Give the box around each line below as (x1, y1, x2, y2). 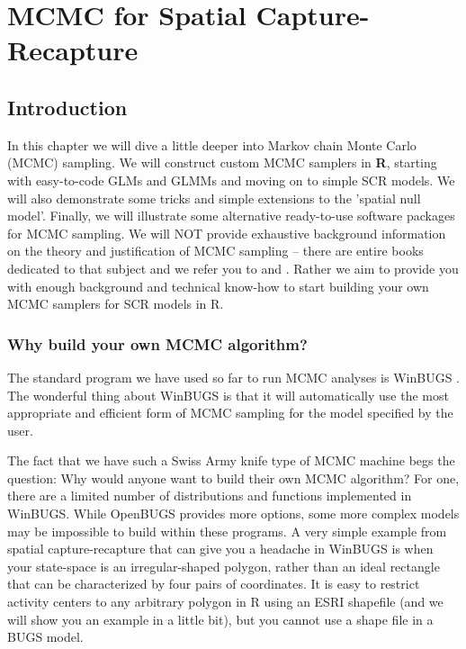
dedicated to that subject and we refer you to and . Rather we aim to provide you (7, 258, 459, 277)
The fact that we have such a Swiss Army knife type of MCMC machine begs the (7, 451, 455, 470)
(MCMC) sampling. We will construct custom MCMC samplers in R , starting (7, 153, 437, 172)
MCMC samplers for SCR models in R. (7, 294, 224, 313)
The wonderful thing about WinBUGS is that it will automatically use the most (7, 385, 449, 404)
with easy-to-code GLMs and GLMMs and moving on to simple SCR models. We (7, 170, 455, 189)
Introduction (7, 93, 128, 121)
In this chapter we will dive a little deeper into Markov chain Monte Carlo (7, 135, 417, 154)
